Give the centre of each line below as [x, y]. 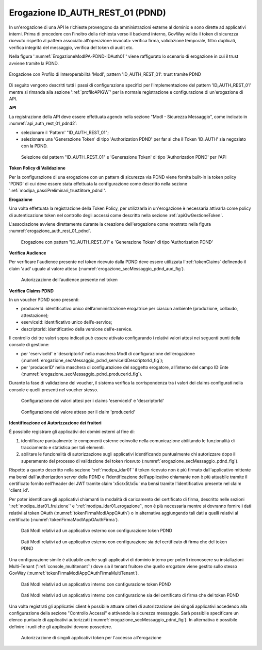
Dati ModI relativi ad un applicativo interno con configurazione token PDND [96, 584]
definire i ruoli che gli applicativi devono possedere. [61, 627]
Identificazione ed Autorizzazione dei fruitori [55, 423]
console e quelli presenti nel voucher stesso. [54, 390]
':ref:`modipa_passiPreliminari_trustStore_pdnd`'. [57, 191]
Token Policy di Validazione [37, 168]
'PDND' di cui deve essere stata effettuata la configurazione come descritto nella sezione [98, 183]
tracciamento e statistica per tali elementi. [63, 448]
